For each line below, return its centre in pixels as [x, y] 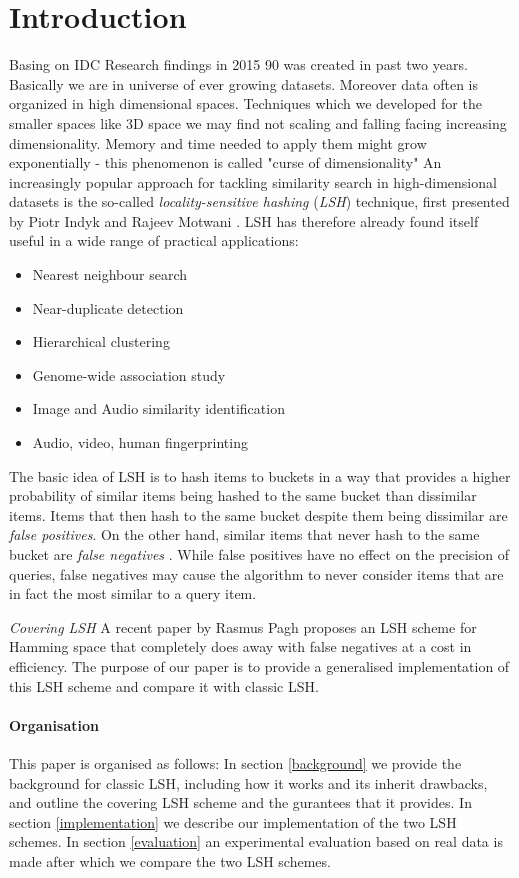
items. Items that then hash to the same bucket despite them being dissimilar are [258, 514]
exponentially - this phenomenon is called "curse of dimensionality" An [225, 162]
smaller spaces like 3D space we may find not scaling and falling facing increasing [258, 122]
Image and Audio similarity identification [158, 408]
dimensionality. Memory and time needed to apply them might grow [218, 142]
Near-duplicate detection [108, 307]
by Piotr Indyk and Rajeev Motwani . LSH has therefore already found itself [244, 220]
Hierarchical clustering [101, 341]
